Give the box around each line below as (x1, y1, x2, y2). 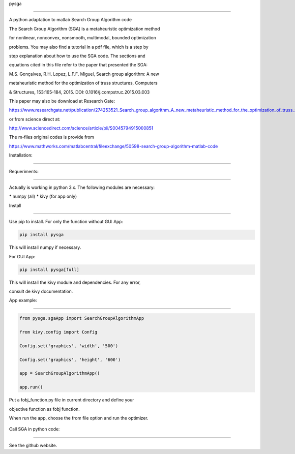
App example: (9, 298, 37, 303)
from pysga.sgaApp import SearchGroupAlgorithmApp (19, 315, 145, 321)
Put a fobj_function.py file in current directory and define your (9, 397, 135, 403)
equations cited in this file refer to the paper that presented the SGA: (9, 62, 147, 68)
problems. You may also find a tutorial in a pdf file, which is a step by (9, 44, 148, 50)
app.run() (19, 384, 43, 390)
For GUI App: (9, 253, 35, 259)
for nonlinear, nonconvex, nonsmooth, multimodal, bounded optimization (9, 35, 156, 41)
